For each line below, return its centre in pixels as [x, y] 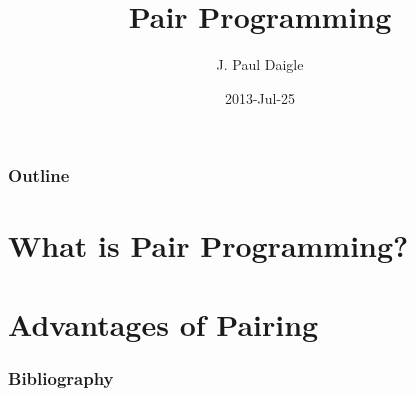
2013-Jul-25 [260, 97]
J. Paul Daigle [260, 64]
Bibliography [61, 377]
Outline [39, 175]
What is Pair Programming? [208, 245]
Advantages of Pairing [163, 323]
